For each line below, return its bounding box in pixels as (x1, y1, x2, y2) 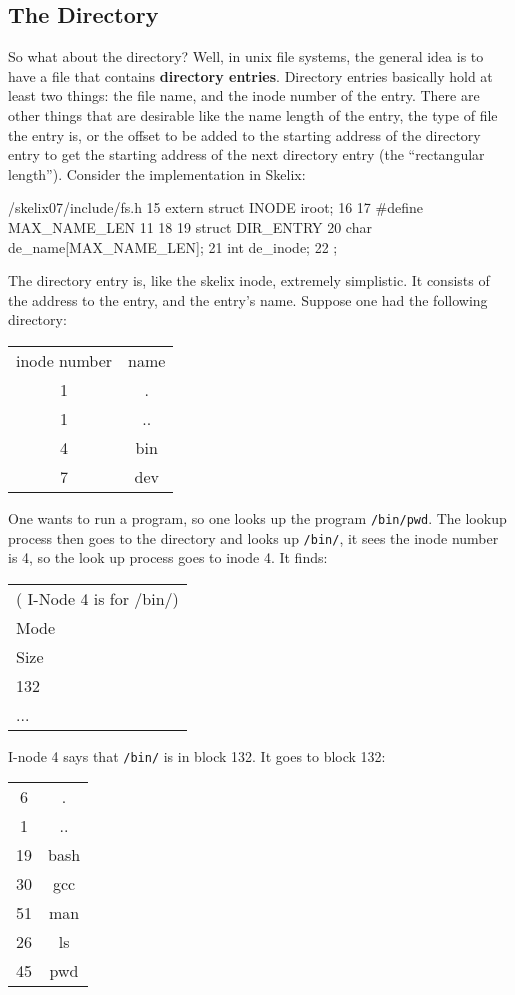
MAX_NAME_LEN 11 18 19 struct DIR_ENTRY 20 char (8, 216, 372, 237)
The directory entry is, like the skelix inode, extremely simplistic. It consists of (8, 270, 490, 291)
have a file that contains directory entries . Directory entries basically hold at (8, 65, 493, 86)
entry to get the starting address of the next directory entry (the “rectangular (8, 144, 485, 165)
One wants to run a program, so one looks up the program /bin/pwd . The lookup (8, 507, 507, 528)
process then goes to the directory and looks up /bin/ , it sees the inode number (8, 527, 499, 548)
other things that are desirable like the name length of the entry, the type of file (8, 104, 498, 125)
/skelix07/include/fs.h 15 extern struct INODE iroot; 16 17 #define (8, 197, 423, 218)
